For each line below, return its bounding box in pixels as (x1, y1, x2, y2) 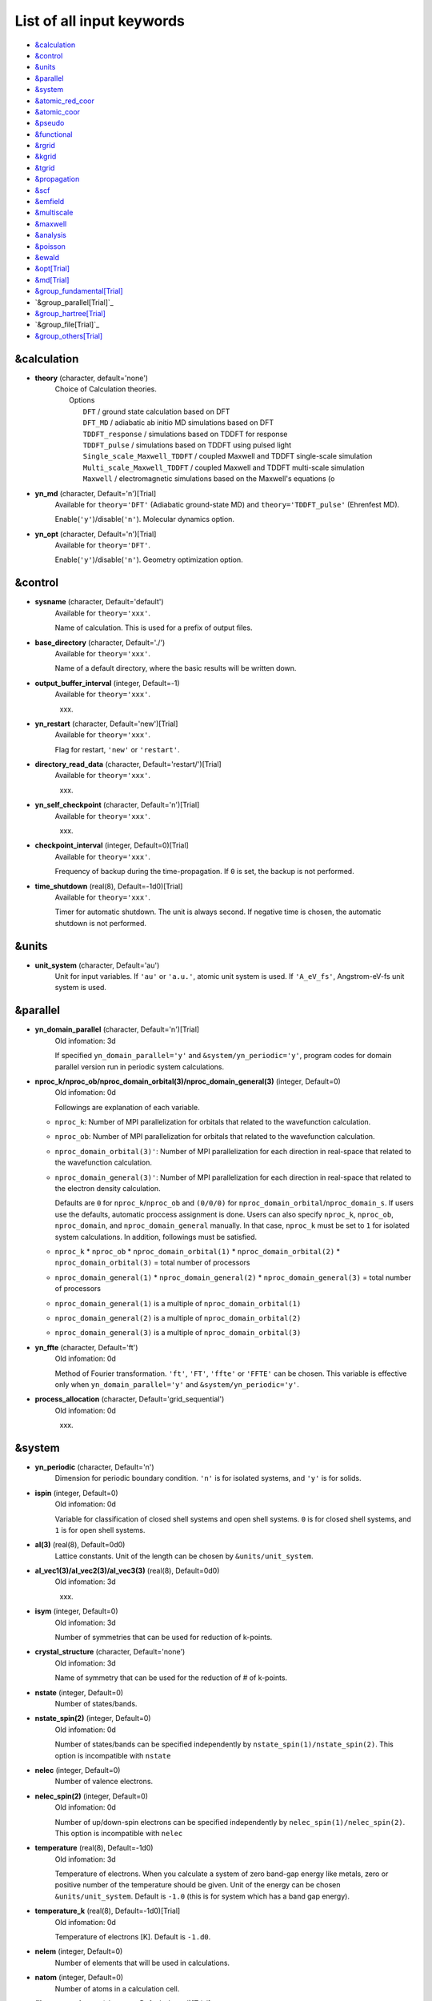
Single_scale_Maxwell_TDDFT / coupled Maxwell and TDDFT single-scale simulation (82, 451, 373, 461)
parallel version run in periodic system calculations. (54, 1061, 224, 1072)
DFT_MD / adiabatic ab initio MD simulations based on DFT (82, 418, 274, 427)
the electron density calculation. (54, 1184, 161, 1193)
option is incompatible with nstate (54, 1750, 171, 1760)
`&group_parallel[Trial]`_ (34, 297, 114, 307)
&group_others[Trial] (34, 331, 103, 340)
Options (69, 395, 95, 405)
